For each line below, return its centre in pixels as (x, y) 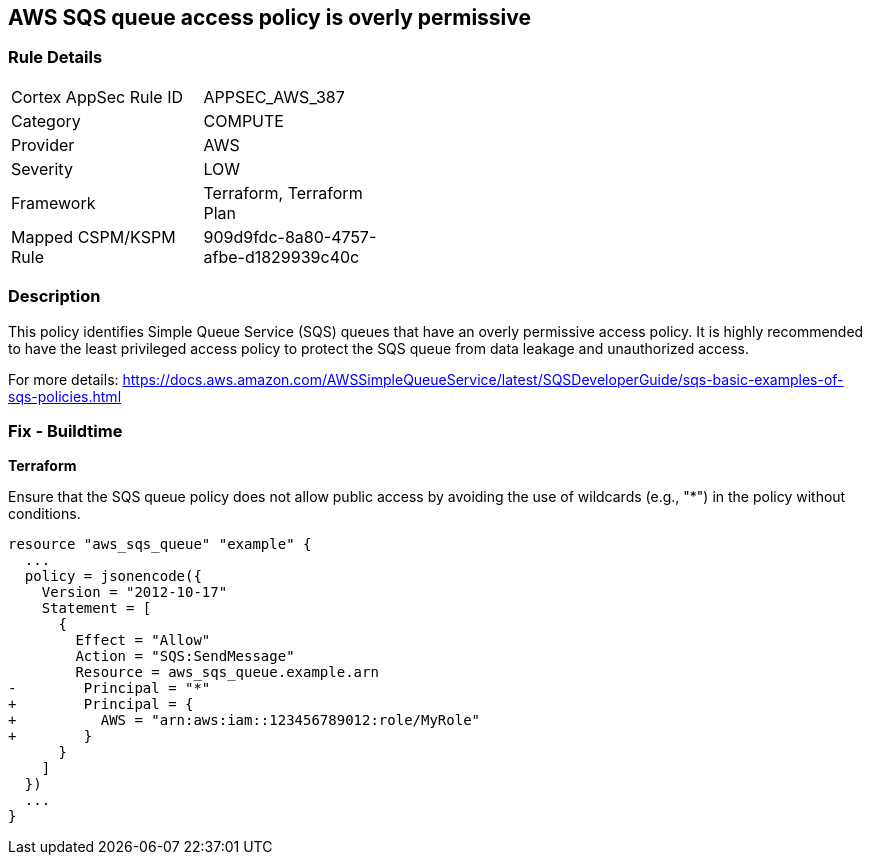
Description (54, 296)
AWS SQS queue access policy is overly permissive (270, 17)
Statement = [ (96, 608)
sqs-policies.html (65, 396)
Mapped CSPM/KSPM (93, 236)
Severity (42, 168)
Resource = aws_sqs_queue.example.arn (227, 672)
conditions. (44, 514)
